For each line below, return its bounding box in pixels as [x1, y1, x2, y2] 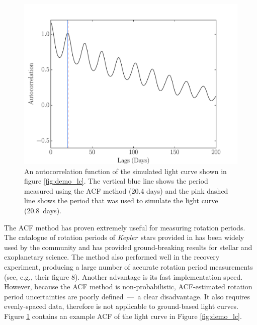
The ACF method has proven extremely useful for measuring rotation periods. [4, 222, 245, 232]
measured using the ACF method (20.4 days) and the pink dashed [24, 185, 228, 196]
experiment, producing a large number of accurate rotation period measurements [4, 261, 253, 272]
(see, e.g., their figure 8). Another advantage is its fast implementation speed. [4, 271, 243, 282]
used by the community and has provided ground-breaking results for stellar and [4, 241, 252, 252]
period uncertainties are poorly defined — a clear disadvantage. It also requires [4, 291, 250, 301]
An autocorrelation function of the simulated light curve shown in [24, 166, 227, 176]
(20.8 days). [24, 205, 61, 215]
